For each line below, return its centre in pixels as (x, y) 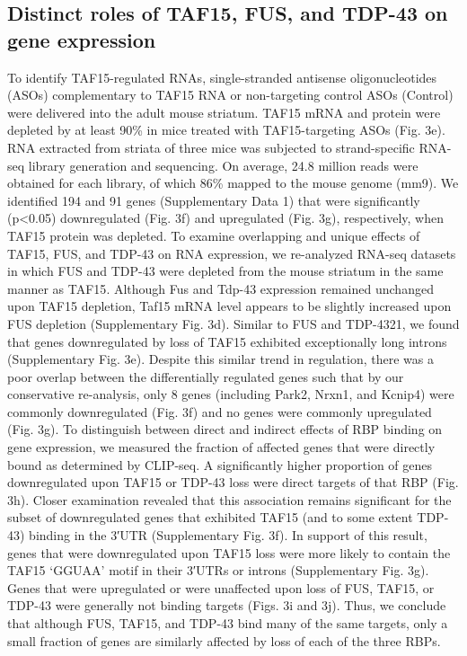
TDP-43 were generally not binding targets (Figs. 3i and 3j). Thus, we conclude (227, 605)
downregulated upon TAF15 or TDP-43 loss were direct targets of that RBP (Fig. (233, 482)
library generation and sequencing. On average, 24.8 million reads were (223, 165)
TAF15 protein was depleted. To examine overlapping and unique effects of (214, 235)
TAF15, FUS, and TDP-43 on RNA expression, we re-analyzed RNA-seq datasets (232, 253)
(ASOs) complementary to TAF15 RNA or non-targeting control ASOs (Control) (230, 95)
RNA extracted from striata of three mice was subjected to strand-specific (211, 147)
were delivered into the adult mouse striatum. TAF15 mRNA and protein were (224, 112)
